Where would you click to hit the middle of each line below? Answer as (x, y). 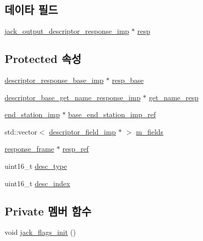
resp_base (128, 80)
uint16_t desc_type (36, 166)
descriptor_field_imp (83, 131)
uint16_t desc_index (37, 183)
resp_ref (75, 149)
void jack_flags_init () (40, 232)
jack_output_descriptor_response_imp (67, 31)
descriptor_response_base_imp (54, 80)
